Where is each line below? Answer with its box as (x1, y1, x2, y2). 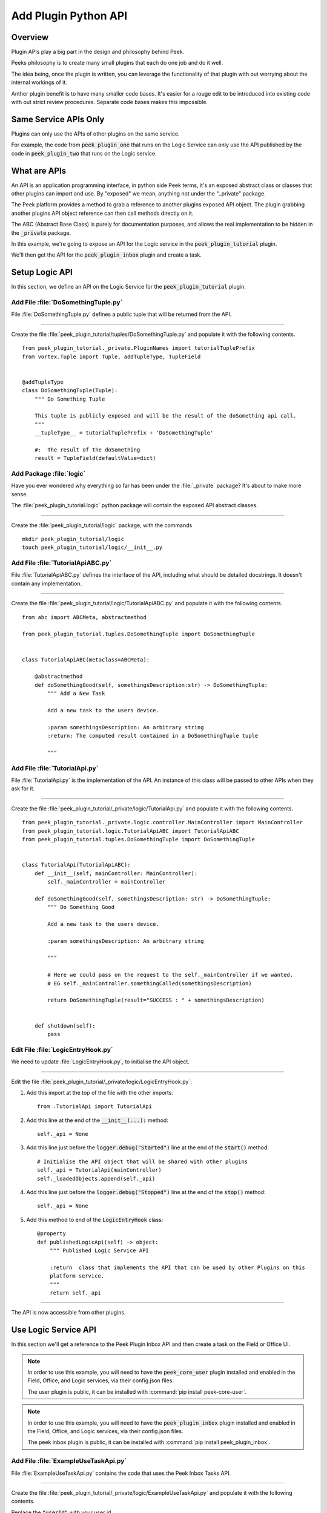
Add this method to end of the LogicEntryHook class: (26, 1216, 163, 1223)
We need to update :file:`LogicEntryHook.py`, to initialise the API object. (11, 1058, 190, 1065)
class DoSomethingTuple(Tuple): (22, 387, 118, 394)
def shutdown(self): (34, 1022, 96, 1029)
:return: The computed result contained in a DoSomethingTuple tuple (47, 732, 259, 740)
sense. (11, 490, 28, 497)
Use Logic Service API (11, 1325, 97, 1335)
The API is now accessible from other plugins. (11, 1309, 126, 1316)
